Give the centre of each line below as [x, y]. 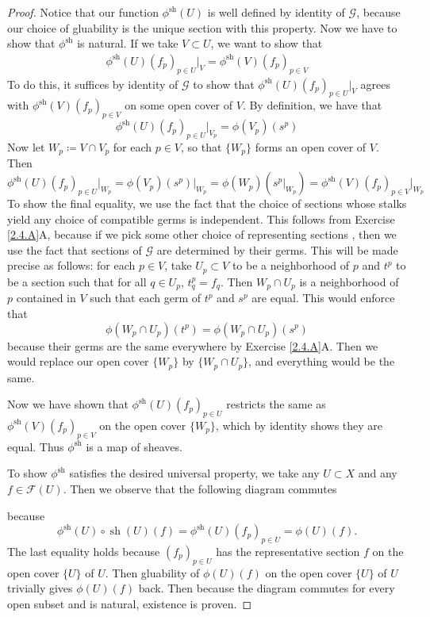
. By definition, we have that [312, 105]
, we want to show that [267, 43]
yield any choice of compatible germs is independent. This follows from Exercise [201, 218]
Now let [26, 147]
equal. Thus [36, 446]
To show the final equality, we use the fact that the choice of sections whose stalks [207, 203]
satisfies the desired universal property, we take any [194, 473]
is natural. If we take [128, 43]
